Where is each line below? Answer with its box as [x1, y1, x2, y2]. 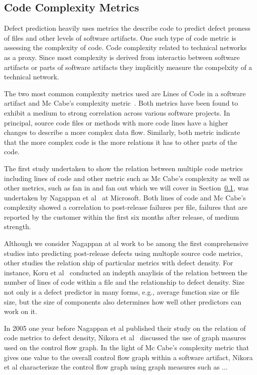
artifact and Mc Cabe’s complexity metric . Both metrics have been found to [4, 98, 238, 108]
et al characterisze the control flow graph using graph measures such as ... [4, 362, 228, 372]
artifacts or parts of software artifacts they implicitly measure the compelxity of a [4, 62, 253, 72]
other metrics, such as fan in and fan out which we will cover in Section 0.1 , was [4, 183, 249, 193]
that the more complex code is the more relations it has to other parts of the [4, 136, 237, 147]
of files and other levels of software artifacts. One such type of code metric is [4, 32, 236, 43]
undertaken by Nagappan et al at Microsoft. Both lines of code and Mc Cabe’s [4, 192, 246, 202]
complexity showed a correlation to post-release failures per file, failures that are [4, 202, 248, 212]
